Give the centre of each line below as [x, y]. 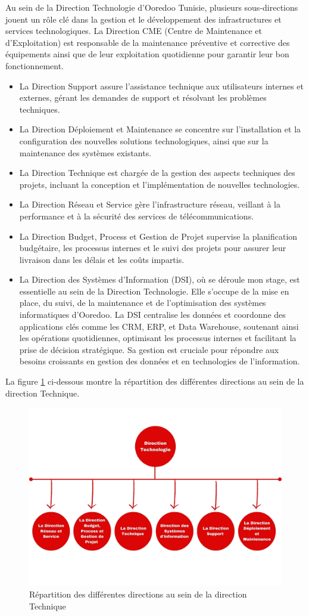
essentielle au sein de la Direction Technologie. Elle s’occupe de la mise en [154, 291]
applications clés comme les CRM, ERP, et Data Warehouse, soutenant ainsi [159, 326]
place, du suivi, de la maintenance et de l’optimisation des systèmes [143, 303]
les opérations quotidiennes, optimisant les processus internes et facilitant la [158, 338]
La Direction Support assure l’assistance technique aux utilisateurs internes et [161, 86]
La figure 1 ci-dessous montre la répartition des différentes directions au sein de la [155, 381]
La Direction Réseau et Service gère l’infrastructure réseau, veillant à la [150, 204]
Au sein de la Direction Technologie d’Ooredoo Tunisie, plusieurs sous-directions [152, 7]
